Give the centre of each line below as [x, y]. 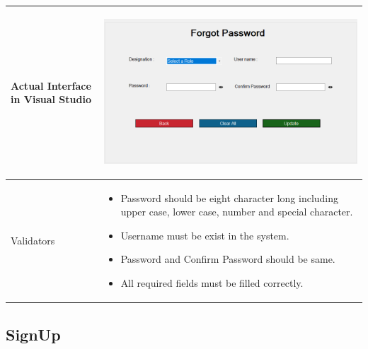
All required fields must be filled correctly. [212, 283]
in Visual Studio [51, 99]
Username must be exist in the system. [205, 235]
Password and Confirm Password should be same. [228, 259]
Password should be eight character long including [230, 197]
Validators [33, 240]
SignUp [33, 334]
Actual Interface [51, 85]
